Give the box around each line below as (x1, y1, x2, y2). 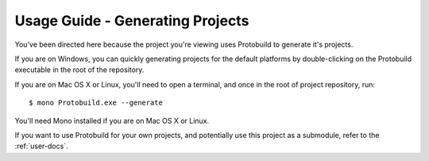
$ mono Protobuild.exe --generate (29, 98, 163, 107)
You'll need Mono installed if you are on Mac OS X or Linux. (14, 116, 210, 125)
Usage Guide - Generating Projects (14, 12, 249, 29)
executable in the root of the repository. (14, 65, 145, 75)
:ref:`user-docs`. (14, 141, 68, 151)
